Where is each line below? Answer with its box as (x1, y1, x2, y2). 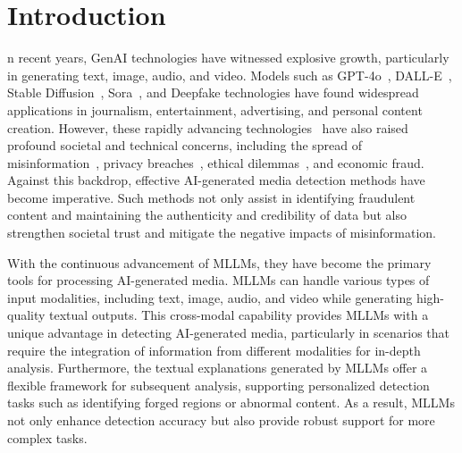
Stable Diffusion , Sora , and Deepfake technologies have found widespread (7, 83, 419, 102)
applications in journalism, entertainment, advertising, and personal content (7, 100, 423, 119)
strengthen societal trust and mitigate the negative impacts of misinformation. (7, 223, 437, 242)
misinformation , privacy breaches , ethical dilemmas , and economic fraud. (7, 153, 424, 172)
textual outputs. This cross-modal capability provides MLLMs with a (49, 306, 429, 324)
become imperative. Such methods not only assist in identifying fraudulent (7, 188, 416, 206)
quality (7, 306, 46, 324)
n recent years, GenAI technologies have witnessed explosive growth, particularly (7, 48, 449, 67)
